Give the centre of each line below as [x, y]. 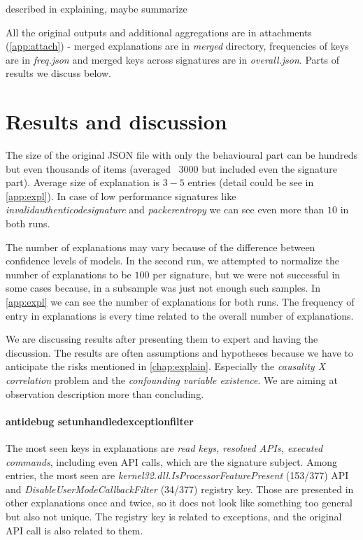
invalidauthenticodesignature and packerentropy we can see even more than [165, 209]
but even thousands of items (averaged [88, 168]
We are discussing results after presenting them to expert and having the [162, 339]
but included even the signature [270, 168]
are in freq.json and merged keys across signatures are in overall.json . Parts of [172, 59]
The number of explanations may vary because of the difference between [161, 247]
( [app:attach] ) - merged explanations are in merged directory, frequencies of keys [177, 46]
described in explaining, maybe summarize [97, 8]
